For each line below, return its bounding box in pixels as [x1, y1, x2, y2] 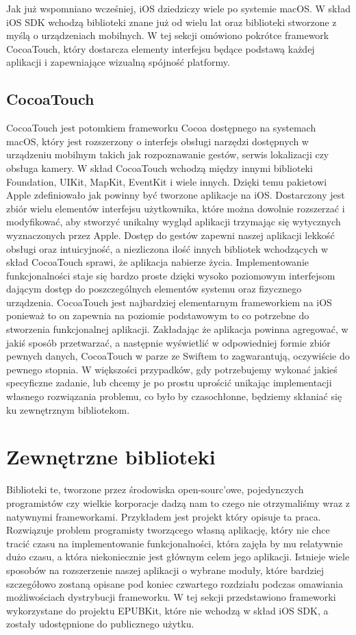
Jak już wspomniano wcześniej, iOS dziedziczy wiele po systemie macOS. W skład [6, 1, 351, 15]
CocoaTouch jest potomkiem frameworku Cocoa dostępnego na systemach [6, 121, 316, 135]
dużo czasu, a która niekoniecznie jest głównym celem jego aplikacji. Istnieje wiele [6, 549, 350, 564]
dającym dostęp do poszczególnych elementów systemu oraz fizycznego [6, 282, 302, 296]
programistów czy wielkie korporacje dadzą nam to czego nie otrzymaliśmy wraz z [6, 495, 350, 510]
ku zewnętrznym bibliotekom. [6, 402, 130, 416]
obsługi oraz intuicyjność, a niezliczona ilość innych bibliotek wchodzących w [6, 241, 329, 256]
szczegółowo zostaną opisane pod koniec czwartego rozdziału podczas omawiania [6, 576, 343, 590]
